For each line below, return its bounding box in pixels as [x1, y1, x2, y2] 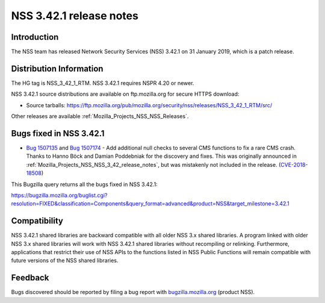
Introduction [11, 32, 59, 42]
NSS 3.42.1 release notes [11, 9, 138, 22]
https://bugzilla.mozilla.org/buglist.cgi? [11, 192, 108, 199]
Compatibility [11, 216, 63, 226]
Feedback [11, 273, 49, 283]
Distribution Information [11, 63, 104, 73]
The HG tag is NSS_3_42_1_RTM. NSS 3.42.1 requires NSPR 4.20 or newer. [11, 79, 194, 87]
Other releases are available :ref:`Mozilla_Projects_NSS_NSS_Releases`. [11, 113, 189, 120]
